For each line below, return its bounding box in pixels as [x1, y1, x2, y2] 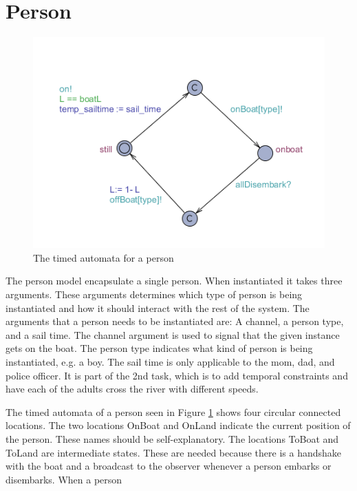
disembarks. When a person [6, 472, 122, 486]
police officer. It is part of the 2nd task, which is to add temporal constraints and [6, 368, 348, 382]
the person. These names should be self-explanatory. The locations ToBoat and [6, 431, 339, 446]
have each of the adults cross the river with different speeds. [6, 382, 259, 396]
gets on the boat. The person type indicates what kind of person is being [6, 341, 313, 355]
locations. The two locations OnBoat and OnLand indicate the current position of [6, 418, 351, 432]
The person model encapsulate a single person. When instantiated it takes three [6, 273, 343, 288]
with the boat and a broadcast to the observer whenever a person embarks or [6, 459, 332, 473]
